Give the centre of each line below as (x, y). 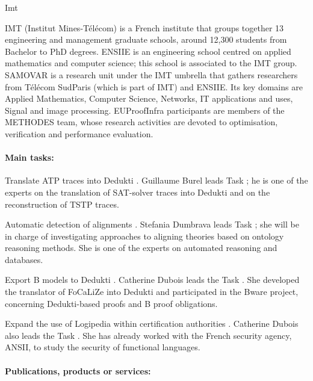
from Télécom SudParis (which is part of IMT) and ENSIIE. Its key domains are (154, 86)
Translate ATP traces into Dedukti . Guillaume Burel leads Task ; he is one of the (156, 180)
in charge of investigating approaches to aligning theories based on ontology (144, 236)
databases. (24, 259)
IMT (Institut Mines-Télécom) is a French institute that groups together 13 (144, 27)
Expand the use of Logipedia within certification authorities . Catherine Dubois (152, 324)
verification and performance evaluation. (79, 133)
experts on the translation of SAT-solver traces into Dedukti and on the (138, 192)
